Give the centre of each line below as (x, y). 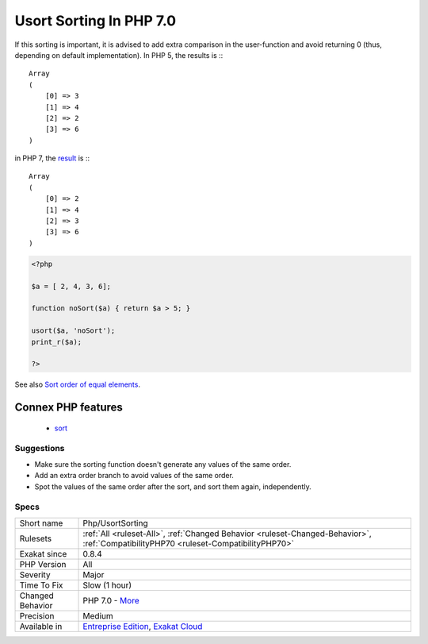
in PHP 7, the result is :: (52, 158)
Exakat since (43, 553)
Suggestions (40, 449)
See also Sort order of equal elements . (77, 384)
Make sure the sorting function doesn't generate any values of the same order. (163, 464)
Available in (41, 626)
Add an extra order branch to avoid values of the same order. (134, 476)
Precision (37, 615)
